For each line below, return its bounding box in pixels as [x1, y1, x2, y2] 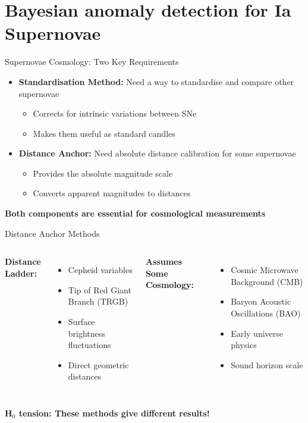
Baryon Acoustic [231, 295, 291, 308]
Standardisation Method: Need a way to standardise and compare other [18, 75, 294, 87]
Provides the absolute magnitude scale [33, 167, 173, 179]
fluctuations [68, 339, 111, 351]
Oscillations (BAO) [231, 307, 301, 319]
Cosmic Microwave [231, 264, 298, 276]
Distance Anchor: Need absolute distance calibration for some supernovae [18, 147, 296, 159]
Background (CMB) [231, 275, 303, 287]
